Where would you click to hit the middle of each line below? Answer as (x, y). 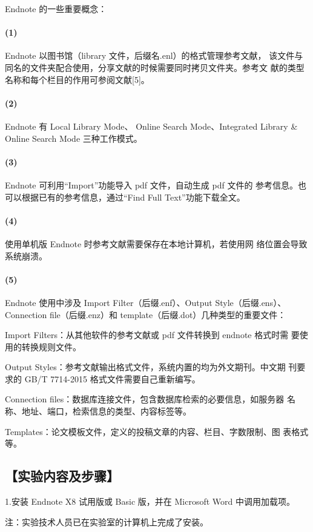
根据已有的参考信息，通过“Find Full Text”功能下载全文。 (133, 197)
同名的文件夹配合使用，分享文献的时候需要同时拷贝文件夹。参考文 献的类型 (155, 67)
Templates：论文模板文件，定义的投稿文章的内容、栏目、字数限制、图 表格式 (157, 431)
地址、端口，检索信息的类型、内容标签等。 (106, 411)
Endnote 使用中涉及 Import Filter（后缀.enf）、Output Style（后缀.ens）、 (146, 302)
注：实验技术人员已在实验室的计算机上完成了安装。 (107, 521)
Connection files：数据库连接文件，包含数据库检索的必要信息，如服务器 (145, 399)
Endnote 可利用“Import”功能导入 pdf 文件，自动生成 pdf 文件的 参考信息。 (152, 185)
